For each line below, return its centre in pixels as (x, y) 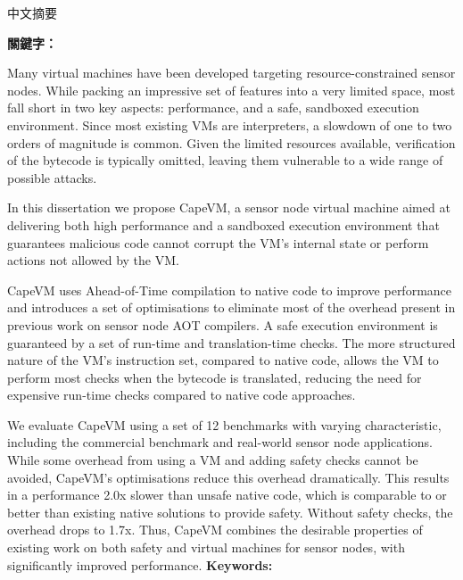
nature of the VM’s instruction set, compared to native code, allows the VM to (223, 360)
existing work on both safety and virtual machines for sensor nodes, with (206, 547)
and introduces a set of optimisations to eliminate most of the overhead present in (231, 307)
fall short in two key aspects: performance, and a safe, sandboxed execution (213, 108)
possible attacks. (52, 177)
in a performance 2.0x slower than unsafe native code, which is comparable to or (227, 495)
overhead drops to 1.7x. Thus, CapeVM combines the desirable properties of (215, 530)
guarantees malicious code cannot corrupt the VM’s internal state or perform (218, 242)
